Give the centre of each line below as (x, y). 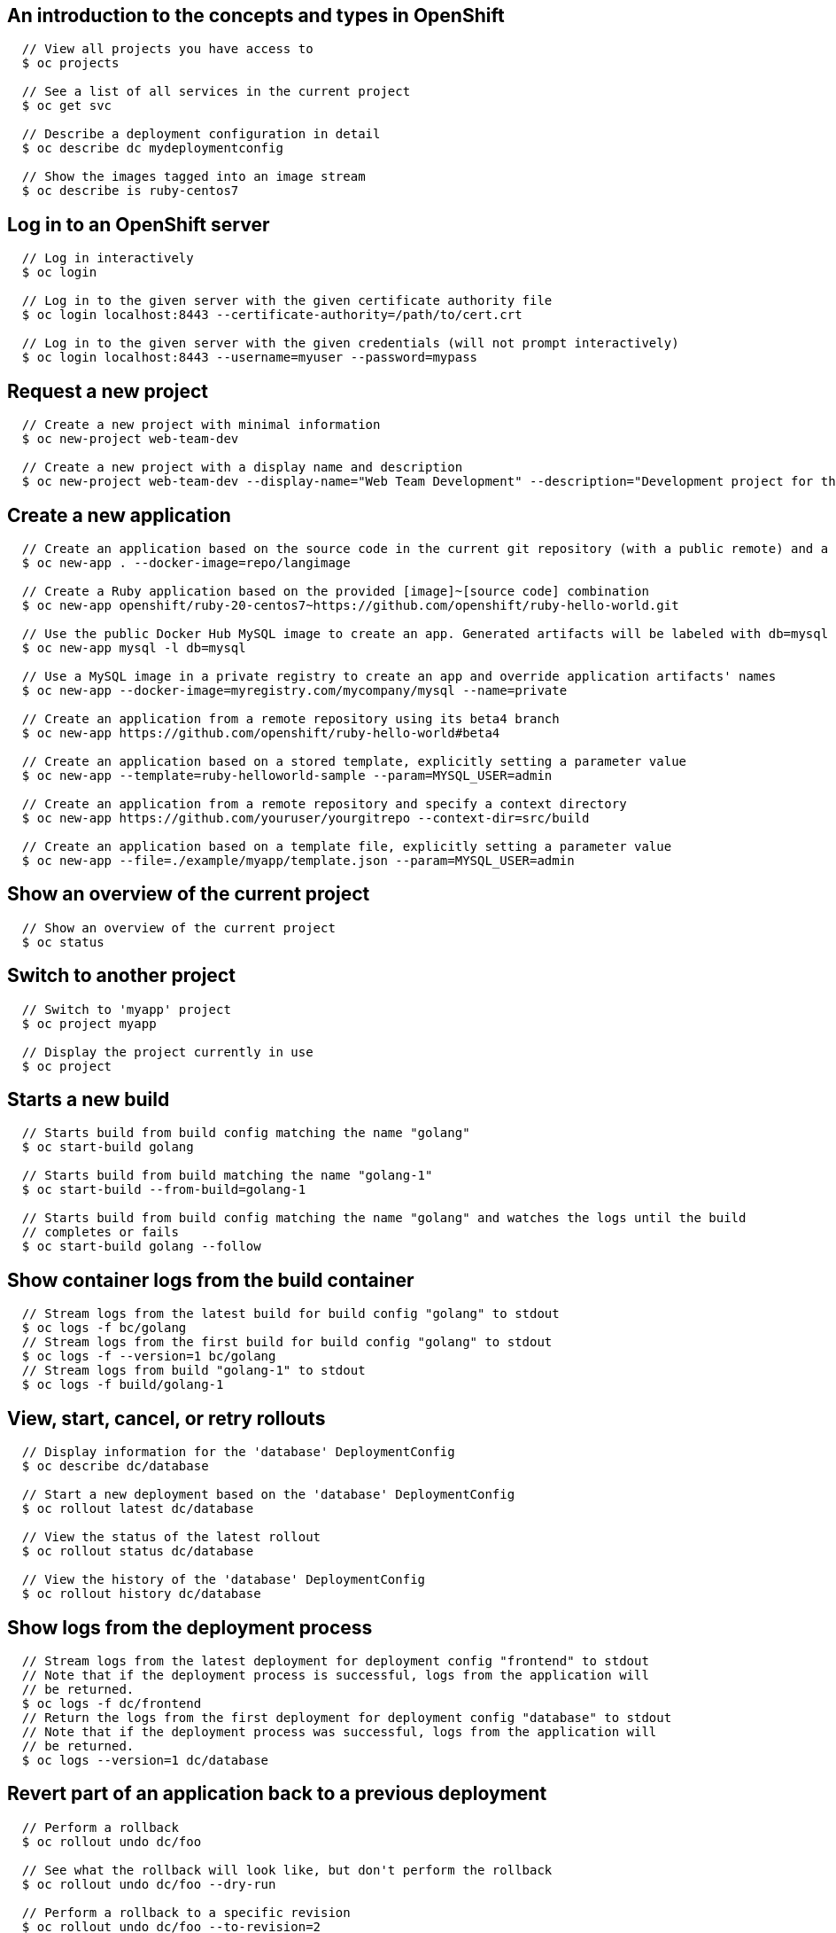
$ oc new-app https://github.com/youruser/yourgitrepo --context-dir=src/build (306, 818)
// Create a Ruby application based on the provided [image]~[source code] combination (335, 591)
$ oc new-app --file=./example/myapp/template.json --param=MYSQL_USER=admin (298, 860)
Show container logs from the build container (211, 1280)
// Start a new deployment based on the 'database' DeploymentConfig (268, 1495)
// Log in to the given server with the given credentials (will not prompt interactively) (350, 343)
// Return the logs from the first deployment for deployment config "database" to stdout (347, 1718)
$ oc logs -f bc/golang (104, 1328)
